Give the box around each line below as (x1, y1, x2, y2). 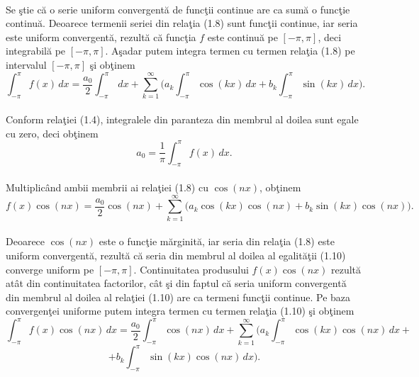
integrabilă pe (6, 43, 66, 58)
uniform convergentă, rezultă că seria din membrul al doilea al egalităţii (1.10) (6, 247, 346, 262)
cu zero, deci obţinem (6, 125, 99, 140)
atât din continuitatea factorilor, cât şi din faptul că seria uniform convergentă (6, 276, 347, 291)
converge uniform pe (6, 261, 94, 276)
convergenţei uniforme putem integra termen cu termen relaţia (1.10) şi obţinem (6, 303, 354, 318)
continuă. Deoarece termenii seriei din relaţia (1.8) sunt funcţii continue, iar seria (6, 16, 358, 30)
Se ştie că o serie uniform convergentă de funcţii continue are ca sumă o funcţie (6, 1, 350, 16)
